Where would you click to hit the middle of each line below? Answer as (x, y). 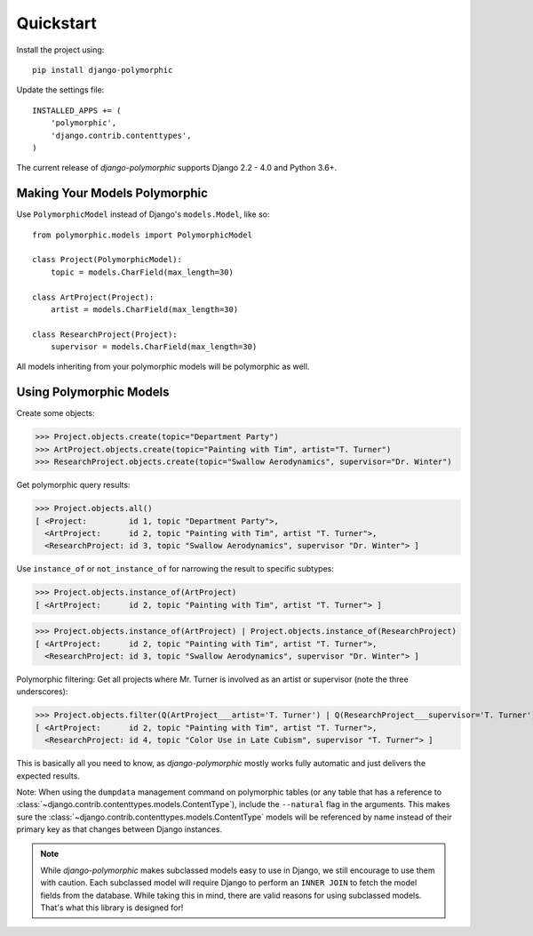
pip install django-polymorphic (103, 70)
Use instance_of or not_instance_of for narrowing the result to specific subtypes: (175, 569)
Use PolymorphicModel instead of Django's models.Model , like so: (143, 214)
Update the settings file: (60, 90)
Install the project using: (60, 50)
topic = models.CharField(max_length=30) (142, 272)
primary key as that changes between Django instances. (119, 829)
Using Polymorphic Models (93, 392)
